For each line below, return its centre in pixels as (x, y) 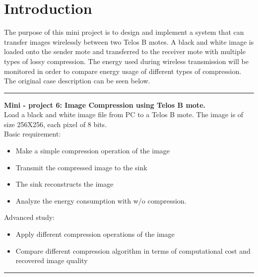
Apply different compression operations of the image (95, 234)
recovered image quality (52, 260)
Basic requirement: (32, 134)
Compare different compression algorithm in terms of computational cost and (133, 250)
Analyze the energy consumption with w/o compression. (101, 200)
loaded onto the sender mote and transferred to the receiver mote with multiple (125, 51)
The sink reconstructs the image (64, 184)
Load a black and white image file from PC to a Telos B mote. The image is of (124, 114)
